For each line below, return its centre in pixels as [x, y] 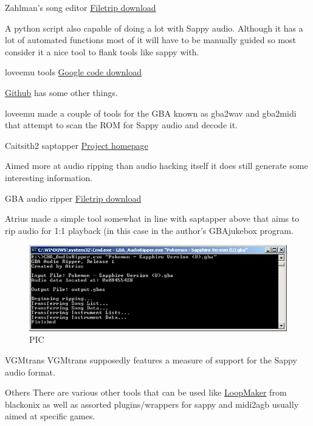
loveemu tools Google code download [73, 72]
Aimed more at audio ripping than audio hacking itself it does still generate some [156, 166]
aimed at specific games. [50, 416]
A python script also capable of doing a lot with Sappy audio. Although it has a [154, 28]
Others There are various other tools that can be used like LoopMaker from [146, 392]
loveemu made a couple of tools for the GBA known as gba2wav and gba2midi [151, 113]
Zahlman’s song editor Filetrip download [81, 7]
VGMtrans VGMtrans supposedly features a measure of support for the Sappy [151, 360]
